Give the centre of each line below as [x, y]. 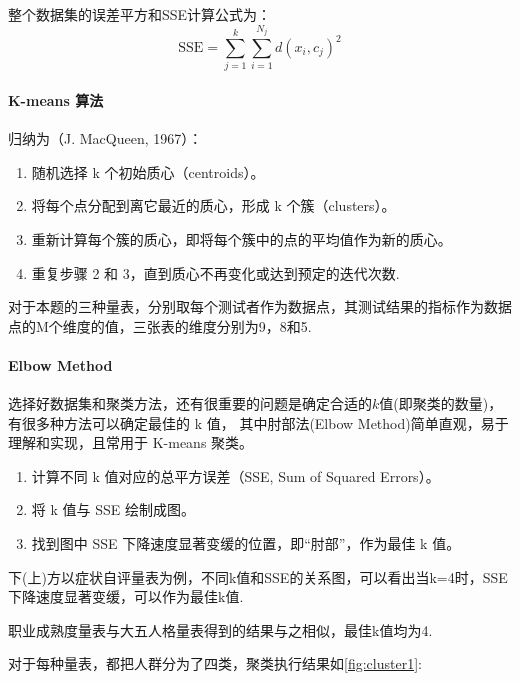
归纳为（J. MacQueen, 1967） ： [105, 138]
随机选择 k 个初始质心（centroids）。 [148, 171]
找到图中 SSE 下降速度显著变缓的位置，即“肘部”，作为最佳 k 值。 [246, 543]
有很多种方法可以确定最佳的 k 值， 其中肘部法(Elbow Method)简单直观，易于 [258, 422]
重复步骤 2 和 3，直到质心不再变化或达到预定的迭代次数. [215, 272]
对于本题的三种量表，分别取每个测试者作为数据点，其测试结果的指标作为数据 [260, 306]
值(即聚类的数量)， [441, 403]
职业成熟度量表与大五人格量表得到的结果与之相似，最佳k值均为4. [220, 629]
